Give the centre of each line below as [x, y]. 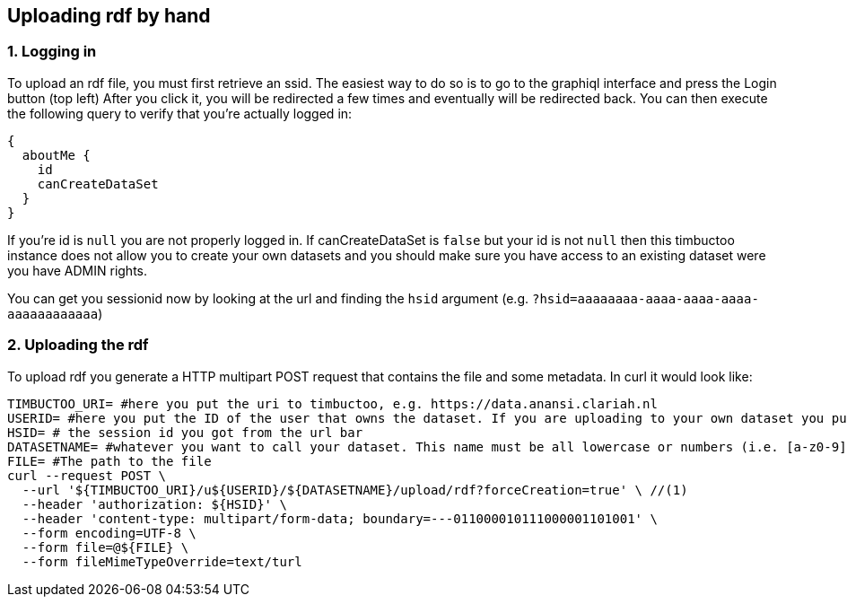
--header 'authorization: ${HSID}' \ [154, 504]
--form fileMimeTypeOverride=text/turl [162, 561]
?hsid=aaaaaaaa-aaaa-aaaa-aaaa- [645, 298]
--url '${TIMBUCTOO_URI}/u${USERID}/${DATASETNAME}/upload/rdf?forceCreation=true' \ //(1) [355, 490]
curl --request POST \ [87, 475]
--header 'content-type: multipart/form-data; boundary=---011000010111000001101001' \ [340, 518]
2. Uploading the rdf [78, 345]
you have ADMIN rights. [78, 270]
